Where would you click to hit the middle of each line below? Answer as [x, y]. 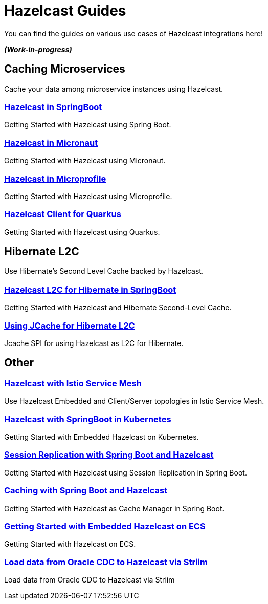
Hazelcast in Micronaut [51, 143]
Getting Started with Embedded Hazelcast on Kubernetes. [102, 437]
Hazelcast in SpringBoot [53, 107]
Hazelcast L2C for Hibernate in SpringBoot [90, 289]
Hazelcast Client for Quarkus [63, 214]
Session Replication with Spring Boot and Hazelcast [109, 455]
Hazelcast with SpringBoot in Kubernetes [88, 419]
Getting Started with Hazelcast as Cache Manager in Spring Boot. [114, 508]
